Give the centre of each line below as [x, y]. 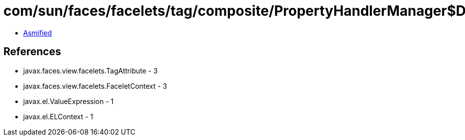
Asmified [38, 33]
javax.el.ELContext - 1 [58, 116]
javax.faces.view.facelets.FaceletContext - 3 [95, 86]
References [32, 52]
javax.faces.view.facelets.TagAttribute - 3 [90, 70]
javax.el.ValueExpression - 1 [69, 101]
